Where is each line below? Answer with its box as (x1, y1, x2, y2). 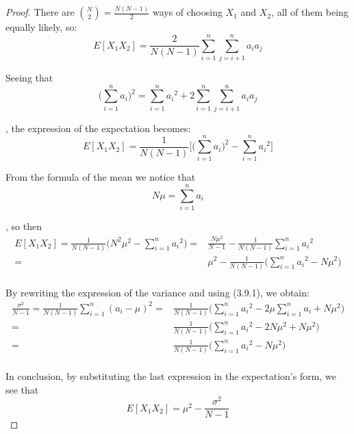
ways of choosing (152, 5, 223, 19)
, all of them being (271, 5, 349, 19)
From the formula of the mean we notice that (5, 170, 196, 184)
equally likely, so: (5, 20, 77, 34)
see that (5, 382, 39, 396)
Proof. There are (5, 5, 75, 19)
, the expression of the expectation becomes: (5, 120, 191, 135)
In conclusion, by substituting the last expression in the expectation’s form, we (5, 369, 336, 383)
